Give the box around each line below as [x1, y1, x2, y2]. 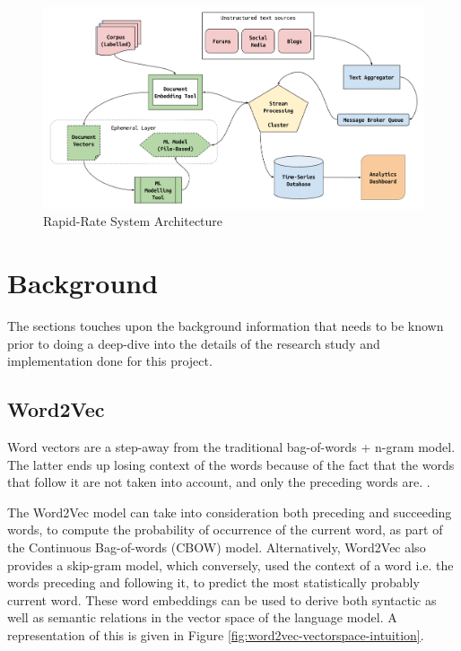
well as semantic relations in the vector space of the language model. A [7, 608, 397, 627]
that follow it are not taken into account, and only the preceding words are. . [7, 473, 431, 491]
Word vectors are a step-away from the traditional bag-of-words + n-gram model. [7, 437, 456, 456]
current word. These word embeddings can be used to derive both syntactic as [7, 590, 437, 609]
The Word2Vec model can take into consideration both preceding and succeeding [7, 502, 452, 521]
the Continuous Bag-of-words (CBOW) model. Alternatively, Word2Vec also [7, 537, 426, 556]
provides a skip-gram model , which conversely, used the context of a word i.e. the [7, 555, 454, 574]
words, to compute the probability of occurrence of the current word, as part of [7, 520, 443, 539]
